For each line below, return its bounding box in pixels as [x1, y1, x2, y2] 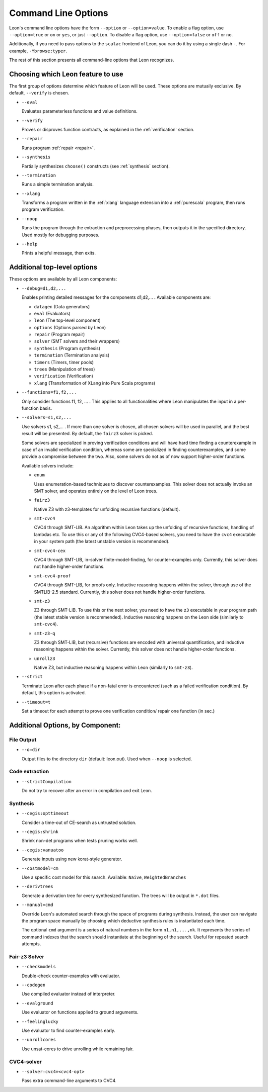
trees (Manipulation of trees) [34, 366, 95, 372]
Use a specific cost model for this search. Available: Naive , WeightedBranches [21, 874, 186, 880]
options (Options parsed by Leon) [34, 324, 106, 330]
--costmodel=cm [21, 865, 59, 871]
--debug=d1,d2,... [21, 285, 67, 291]
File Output [9, 736, 37, 743]
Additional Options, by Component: [9, 721, 121, 729]
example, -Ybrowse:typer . [9, 48, 67, 54]
